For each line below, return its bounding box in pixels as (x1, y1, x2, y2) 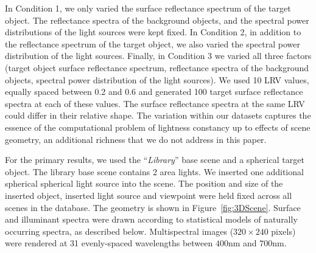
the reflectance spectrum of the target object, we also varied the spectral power (5, 37, 300, 50)
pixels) (271, 224, 296, 237)
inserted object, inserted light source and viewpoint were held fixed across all (5, 189, 292, 201)
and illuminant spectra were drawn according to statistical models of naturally (5, 213, 298, 226)
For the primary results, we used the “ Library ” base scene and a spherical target (5, 153, 304, 166)
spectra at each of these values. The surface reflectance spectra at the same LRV (5, 97, 305, 109)
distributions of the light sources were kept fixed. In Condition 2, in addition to (5, 26, 301, 38)
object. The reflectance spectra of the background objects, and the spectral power (5, 13, 309, 26)
